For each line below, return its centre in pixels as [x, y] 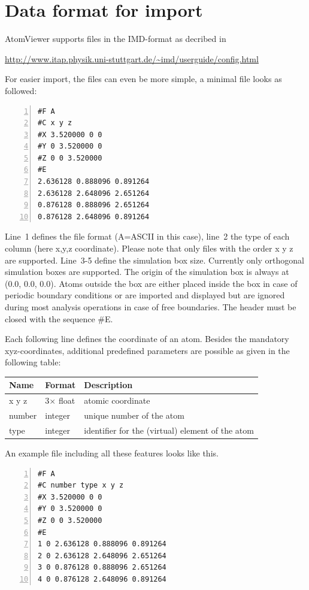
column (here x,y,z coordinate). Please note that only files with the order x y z [149, 248]
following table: [33, 362]
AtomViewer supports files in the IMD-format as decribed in [116, 39]
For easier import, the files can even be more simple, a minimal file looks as [143, 79]
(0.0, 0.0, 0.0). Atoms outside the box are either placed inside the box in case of [151, 283]
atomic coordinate [117, 400]
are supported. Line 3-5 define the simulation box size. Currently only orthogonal [154, 260]
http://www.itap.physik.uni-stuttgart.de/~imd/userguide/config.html [132, 58]
